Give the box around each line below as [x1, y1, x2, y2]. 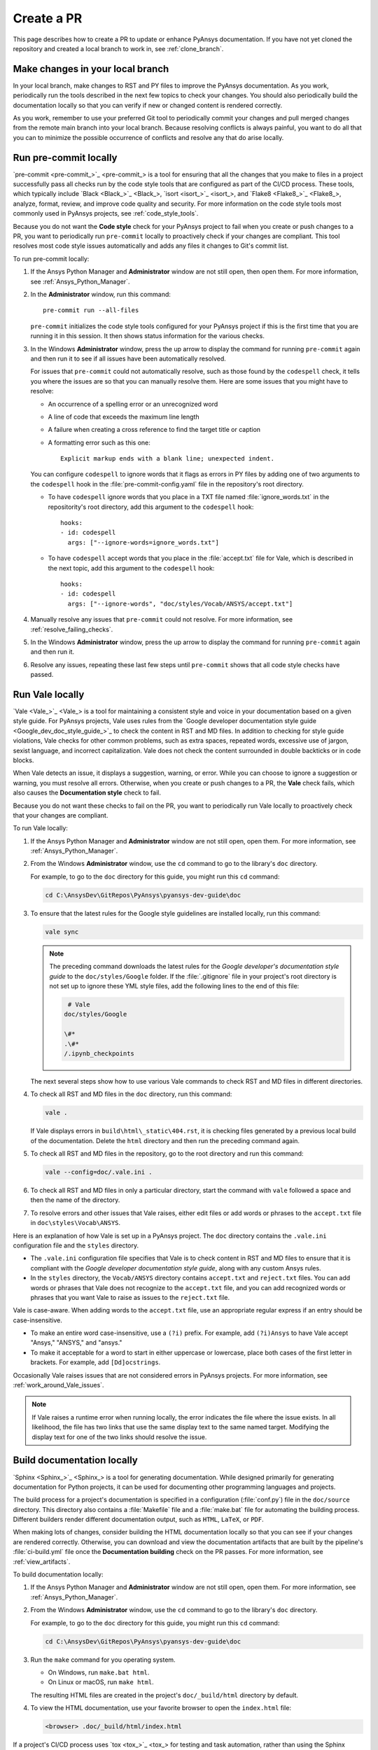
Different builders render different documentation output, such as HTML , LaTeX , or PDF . [13, 1515, 264, 1524]
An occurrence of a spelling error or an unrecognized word [48, 400, 218, 408]
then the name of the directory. [30, 1196, 120, 1204]
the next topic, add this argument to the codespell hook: [48, 563, 215, 572]
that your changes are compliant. [13, 811, 108, 819]
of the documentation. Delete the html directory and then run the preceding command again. [30, 1136, 300, 1144]
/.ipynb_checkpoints [64, 1049, 134, 1057]
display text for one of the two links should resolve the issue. [31, 1432, 207, 1441]
